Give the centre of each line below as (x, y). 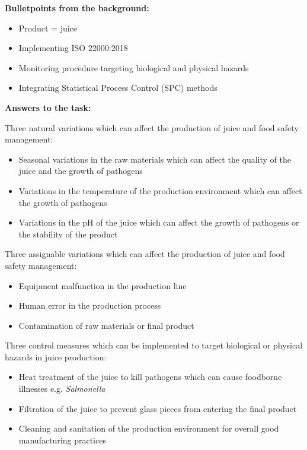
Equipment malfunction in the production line (103, 285)
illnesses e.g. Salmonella (62, 389)
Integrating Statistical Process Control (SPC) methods (118, 88)
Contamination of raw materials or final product (106, 325)
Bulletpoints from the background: (77, 8)
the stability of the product (68, 234)
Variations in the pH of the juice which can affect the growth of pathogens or (159, 222)
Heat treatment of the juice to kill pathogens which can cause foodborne (150, 377)
